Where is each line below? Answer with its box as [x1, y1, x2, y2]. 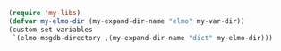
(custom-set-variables [8, 25, 93, 34]
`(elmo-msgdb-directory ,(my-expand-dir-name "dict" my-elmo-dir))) [12, 33, 274, 42]
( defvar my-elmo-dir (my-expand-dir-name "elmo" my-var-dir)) [8, 16, 245, 26]
